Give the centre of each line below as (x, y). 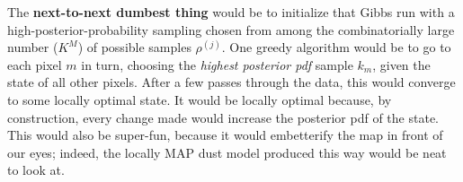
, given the (401, 64)
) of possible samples (134, 47)
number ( (33, 47)
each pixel (35, 64)
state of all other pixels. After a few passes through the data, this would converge (231, 82)
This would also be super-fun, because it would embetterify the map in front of (225, 135)
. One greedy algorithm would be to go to (336, 47)
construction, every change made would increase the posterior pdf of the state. (223, 117)
